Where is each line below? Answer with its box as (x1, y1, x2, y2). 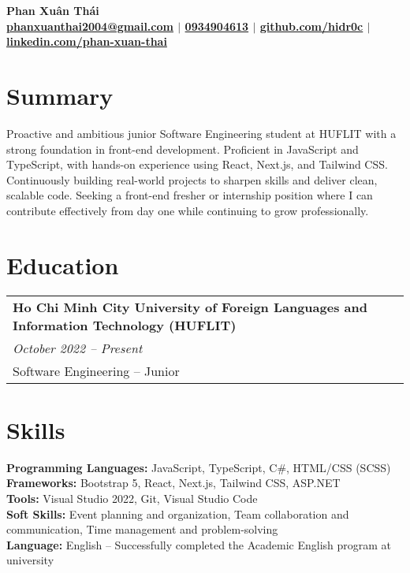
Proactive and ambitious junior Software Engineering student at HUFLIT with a (6, 125, 397, 141)
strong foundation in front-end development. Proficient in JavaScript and (6, 140, 359, 157)
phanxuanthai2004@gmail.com (6, 17, 173, 34)
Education (6, 248, 119, 281)
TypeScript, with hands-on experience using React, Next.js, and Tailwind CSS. (6, 156, 388, 173)
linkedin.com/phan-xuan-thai (6, 33, 167, 50)
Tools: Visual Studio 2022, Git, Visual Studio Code (6, 489, 258, 506)
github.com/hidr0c (259, 17, 363, 34)
